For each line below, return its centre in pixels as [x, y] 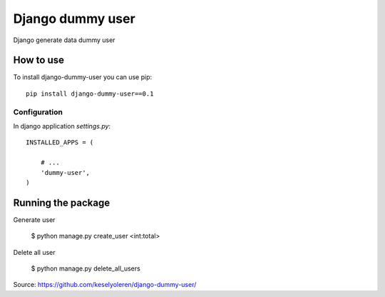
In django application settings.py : [62, 126]
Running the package [62, 202]
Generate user [34, 220]
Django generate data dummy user [64, 40]
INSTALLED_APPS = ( [60, 142]
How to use [38, 60]
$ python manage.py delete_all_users [86, 268]
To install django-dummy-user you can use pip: [83, 77]
